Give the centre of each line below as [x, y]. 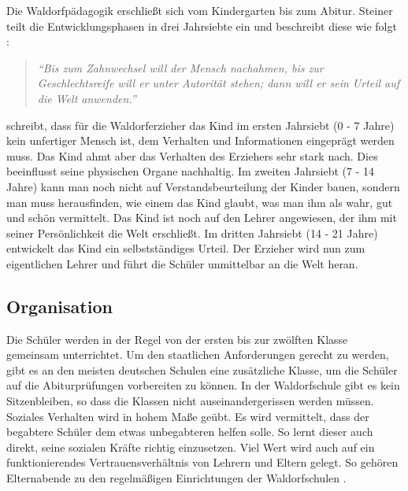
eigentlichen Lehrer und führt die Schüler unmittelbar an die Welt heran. [182, 263]
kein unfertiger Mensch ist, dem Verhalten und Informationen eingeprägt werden [200, 140]
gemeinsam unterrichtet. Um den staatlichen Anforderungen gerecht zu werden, [198, 354]
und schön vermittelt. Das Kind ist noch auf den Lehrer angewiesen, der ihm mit [202, 218]
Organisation [59, 306]
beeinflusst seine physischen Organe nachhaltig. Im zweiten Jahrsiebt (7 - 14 [190, 171]
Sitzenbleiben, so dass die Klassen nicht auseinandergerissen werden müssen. [190, 401]
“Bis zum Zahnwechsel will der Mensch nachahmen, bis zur [180, 67]
